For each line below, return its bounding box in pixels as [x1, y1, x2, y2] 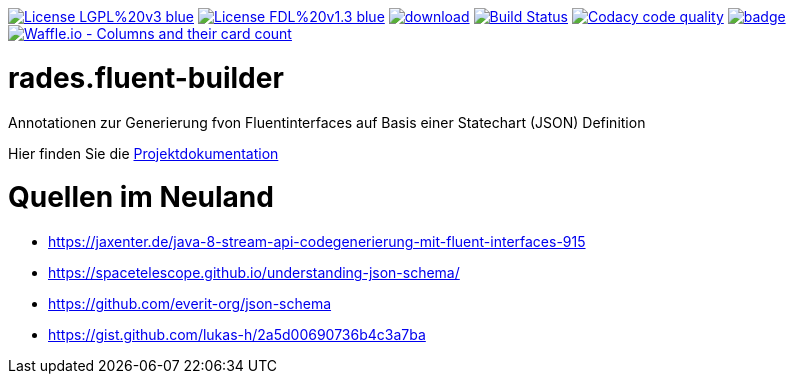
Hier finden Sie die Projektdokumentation [8, 144, 279, 162]
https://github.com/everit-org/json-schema [48, 295, 332, 312]
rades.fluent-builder [8, 60, 284, 95]
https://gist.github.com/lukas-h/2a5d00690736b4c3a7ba [48, 326, 426, 343]
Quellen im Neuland [8, 180, 274, 215]
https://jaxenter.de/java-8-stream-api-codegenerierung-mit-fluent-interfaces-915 [48, 233, 586, 250]
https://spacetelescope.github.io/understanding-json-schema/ [48, 264, 460, 281]
